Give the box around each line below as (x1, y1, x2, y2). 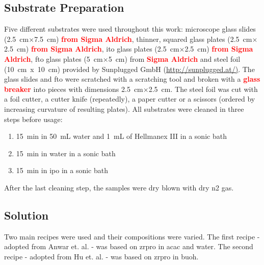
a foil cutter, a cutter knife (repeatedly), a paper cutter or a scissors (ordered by (4, 93, 255, 104)
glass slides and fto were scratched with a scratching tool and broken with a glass (4, 74, 260, 84)
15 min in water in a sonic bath (16, 148, 116, 158)
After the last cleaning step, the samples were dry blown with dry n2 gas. (4, 182, 234, 192)
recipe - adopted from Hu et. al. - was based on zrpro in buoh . (4, 251, 199, 261)
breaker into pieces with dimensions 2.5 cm (4, 83, 143, 94)
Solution (4, 207, 49, 223)
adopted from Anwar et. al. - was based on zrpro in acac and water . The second (4, 241, 253, 252)
